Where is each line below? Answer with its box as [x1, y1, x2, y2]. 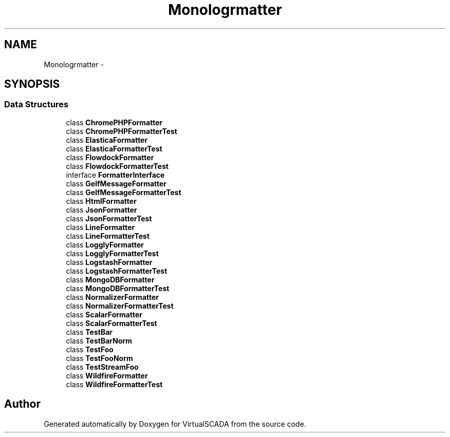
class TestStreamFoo [66, 362, 139, 371]
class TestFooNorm [66, 353, 133, 363]
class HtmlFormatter [66, 196, 137, 205]
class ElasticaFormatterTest [66, 144, 162, 153]
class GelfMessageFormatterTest [66, 187, 181, 197]
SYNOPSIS [4, 78, 60, 91]
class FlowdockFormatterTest [66, 161, 169, 170]
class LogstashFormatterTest [66, 266, 167, 275]
